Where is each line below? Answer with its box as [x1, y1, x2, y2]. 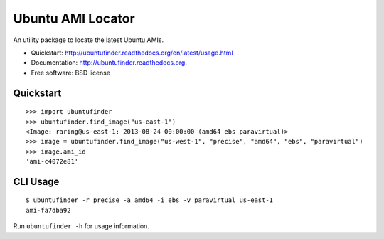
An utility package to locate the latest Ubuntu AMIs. [13, 36, 164, 44]
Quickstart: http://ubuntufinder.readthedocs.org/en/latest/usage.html [31, 48, 234, 57]
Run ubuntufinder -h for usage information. [13, 222, 149, 230]
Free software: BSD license [31, 68, 110, 77]
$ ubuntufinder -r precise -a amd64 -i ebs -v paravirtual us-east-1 [26, 196, 274, 204]
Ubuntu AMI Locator [13, 11, 135, 26]
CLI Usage [13, 175, 60, 188]
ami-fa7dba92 [26, 206, 71, 214]
